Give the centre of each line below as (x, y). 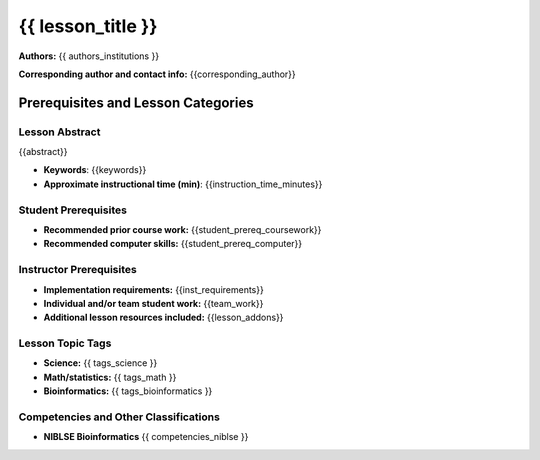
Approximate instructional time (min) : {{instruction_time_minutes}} (183, 184)
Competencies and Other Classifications (119, 417)
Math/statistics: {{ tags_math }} (110, 377)
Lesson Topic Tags (65, 343)
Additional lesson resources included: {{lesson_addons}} (163, 317)
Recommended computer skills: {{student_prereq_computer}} (173, 244)
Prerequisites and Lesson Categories (136, 102)
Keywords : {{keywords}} (95, 170)
